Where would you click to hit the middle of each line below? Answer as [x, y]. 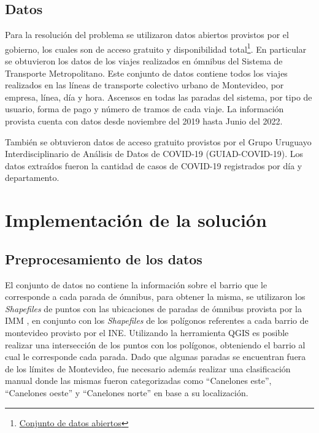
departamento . [32, 178]
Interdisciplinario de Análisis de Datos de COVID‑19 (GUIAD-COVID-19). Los [154, 154]
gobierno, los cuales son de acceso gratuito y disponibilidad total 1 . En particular [156, 48]
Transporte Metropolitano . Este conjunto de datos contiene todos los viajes [146, 73]
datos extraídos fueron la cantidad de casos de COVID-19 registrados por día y [154, 165]
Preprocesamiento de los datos [104, 259]
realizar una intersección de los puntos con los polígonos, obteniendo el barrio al [155, 344]
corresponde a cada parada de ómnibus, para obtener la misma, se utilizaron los [155, 297]
